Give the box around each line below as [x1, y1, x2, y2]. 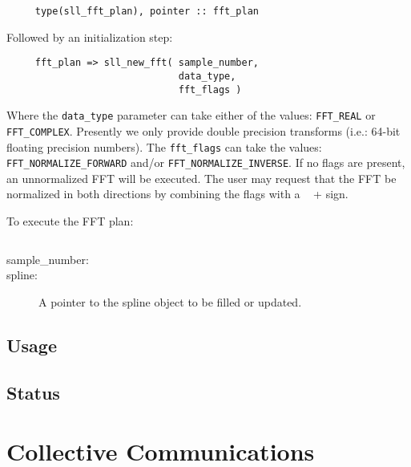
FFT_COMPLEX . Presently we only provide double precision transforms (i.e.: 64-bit [6, 122, 401, 139]
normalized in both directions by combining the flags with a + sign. [6, 185, 349, 202]
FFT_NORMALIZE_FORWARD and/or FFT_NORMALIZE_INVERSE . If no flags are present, [6, 154, 405, 171]
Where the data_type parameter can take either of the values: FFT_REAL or [6, 107, 376, 124]
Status [6, 380, 60, 404]
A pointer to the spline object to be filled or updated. [38, 293, 302, 310]
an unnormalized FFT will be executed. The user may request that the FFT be [6, 169, 397, 186]
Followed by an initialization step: [6, 28, 173, 45]
